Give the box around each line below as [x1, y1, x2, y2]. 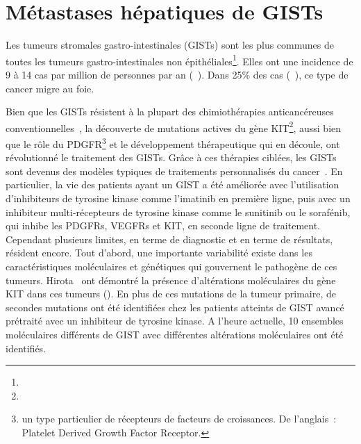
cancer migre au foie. [6, 81, 94, 95]
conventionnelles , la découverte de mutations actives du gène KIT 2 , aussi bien [6, 118, 342, 135]
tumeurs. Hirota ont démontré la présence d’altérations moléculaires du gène [6, 272, 336, 287]
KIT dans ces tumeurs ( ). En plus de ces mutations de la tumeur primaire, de [6, 286, 337, 301]
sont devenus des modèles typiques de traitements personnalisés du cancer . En [6, 163, 343, 178]
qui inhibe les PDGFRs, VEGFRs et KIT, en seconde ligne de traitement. [6, 218, 320, 233]
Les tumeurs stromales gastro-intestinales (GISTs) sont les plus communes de [6, 38, 334, 52]
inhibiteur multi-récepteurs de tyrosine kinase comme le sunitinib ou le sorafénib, [6, 204, 351, 219]
